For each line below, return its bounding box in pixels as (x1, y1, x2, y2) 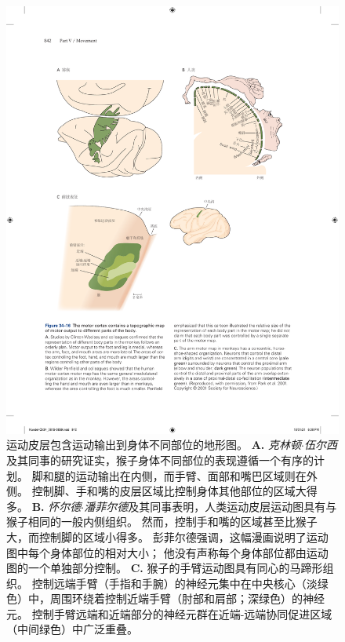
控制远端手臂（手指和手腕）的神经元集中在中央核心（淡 (31, 575, 318, 591)
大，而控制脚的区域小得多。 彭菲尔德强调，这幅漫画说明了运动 (6, 528, 329, 545)
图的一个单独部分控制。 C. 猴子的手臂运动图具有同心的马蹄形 (6, 560, 323, 576)
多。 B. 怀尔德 (6, 498, 82, 514)
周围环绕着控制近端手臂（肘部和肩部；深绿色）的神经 (49, 590, 325, 607)
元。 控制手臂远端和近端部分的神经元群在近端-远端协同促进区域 (6, 605, 332, 622)
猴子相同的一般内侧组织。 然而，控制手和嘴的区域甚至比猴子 (6, 513, 318, 530)
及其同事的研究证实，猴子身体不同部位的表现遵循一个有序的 (6, 451, 314, 468)
